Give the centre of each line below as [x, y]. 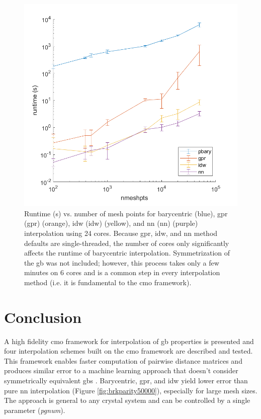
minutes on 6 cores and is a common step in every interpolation [122, 272]
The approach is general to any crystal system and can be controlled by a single [127, 400]
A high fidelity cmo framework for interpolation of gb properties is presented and [129, 341]
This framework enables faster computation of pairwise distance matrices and [123, 360]
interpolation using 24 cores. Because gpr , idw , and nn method [121, 233]
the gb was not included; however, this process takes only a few [122, 262]
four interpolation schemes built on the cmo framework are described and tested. [128, 351]
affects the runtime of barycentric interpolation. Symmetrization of [127, 253]
